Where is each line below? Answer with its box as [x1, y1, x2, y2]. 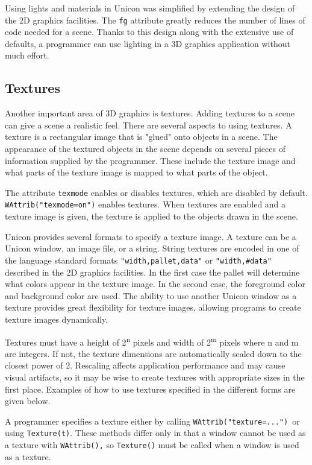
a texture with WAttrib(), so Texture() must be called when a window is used [5, 438, 299, 451]
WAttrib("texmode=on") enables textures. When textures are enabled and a [5, 198, 286, 210]
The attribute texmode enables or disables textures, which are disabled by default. [5, 186, 308, 198]
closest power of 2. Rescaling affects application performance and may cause [5, 359, 285, 372]
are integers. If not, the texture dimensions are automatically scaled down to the [5, 347, 302, 359]
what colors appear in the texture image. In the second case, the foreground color [5, 277, 305, 290]
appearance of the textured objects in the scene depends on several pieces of [5, 142, 285, 155]
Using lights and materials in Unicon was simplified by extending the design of [5, 2, 295, 14]
